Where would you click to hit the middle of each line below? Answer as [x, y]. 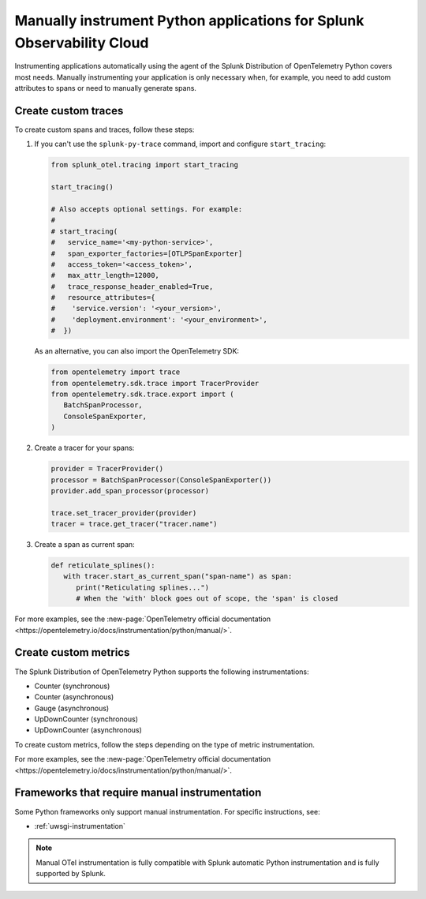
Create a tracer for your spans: [84, 448]
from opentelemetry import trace [116, 372]
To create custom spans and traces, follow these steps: [105, 129]
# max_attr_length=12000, [105, 275]
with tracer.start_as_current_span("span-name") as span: [178, 577]
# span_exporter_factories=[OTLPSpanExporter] [147, 253]
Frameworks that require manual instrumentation [138, 793]
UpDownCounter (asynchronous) [88, 730]
